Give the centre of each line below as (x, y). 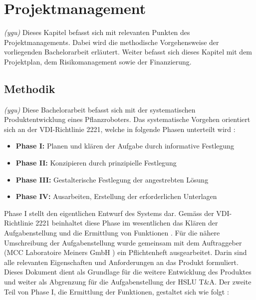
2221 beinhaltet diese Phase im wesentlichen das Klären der (127, 223)
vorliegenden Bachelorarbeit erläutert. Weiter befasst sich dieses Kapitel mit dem (128, 52)
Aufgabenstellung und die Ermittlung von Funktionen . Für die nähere (112, 233)
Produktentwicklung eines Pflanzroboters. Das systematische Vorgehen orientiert (127, 119)
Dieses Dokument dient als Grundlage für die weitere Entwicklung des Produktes (128, 272)
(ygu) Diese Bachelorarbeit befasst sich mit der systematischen (100, 109)
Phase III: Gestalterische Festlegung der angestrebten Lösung (112, 179)
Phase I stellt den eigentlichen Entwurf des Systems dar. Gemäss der (109, 213)
